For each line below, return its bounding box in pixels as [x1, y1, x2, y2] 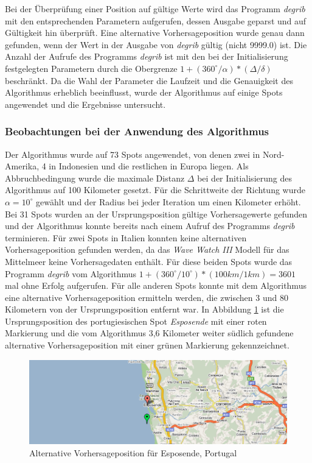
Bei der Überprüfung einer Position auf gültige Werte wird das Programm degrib [5, 2, 305, 15]
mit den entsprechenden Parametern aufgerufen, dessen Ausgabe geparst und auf [5, 14, 307, 27]
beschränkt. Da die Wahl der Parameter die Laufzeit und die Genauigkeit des [5, 74, 293, 87]
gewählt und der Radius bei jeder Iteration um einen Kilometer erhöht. [36, 195, 301, 208]
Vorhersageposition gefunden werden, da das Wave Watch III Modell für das [5, 243, 289, 256]
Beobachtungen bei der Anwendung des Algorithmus [5, 124, 269, 139]
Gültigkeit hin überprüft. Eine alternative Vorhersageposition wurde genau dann [5, 26, 305, 39]
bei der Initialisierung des [197, 171, 292, 184]
